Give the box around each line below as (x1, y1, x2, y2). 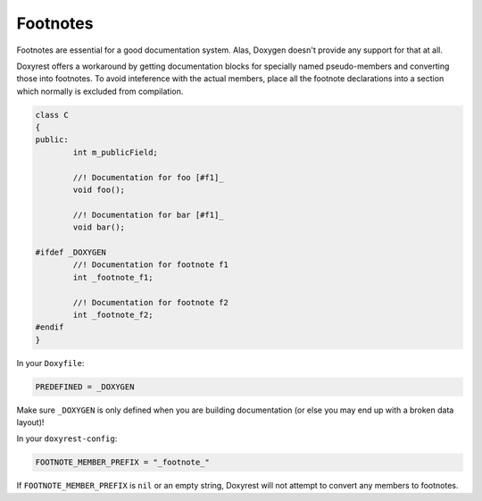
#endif (35, 322, 64, 332)
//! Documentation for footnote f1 (72, 260, 229, 270)
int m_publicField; (72, 147, 158, 157)
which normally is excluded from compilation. (16, 86, 184, 96)
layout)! (16, 417, 45, 428)
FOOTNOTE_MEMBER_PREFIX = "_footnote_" (35, 457, 210, 468)
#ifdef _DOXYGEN (35, 247, 107, 257)
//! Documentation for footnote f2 (72, 297, 229, 307)
